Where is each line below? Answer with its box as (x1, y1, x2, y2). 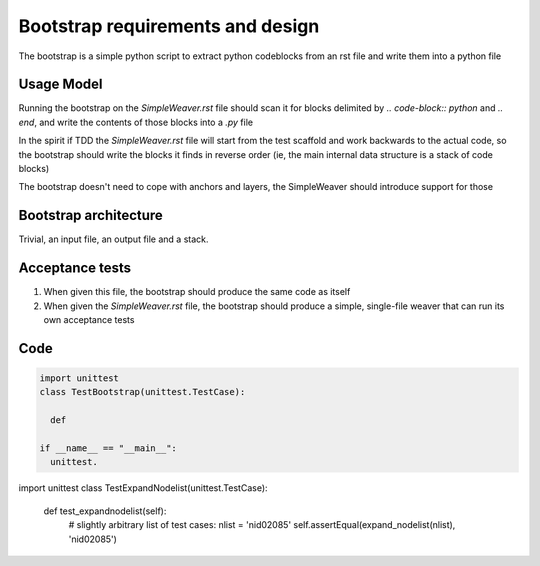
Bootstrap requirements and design (18, 15, 320, 37)
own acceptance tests (43, 314, 135, 325)
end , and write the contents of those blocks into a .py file (18, 116, 254, 128)
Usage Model (18, 76, 103, 93)
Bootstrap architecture (18, 207, 164, 224)
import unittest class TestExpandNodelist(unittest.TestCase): (18, 482, 269, 494)
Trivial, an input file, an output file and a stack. (18, 233, 209, 245)
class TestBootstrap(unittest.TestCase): (39, 386, 246, 398)
